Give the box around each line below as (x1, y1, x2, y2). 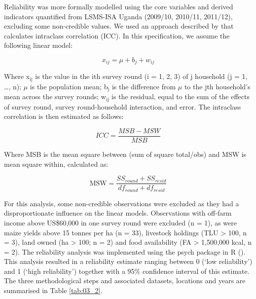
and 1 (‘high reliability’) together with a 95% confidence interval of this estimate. (4, 265, 250, 276)
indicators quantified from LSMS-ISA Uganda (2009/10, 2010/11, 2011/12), (4, 11, 233, 21)
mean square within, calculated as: (4, 158, 109, 169)
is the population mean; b (30, 81, 108, 91)
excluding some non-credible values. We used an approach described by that (4, 21, 234, 31)
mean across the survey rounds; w (4, 91, 106, 102)
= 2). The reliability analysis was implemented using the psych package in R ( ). (4, 246, 246, 257)
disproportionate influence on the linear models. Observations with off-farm (4, 208, 232, 218)
